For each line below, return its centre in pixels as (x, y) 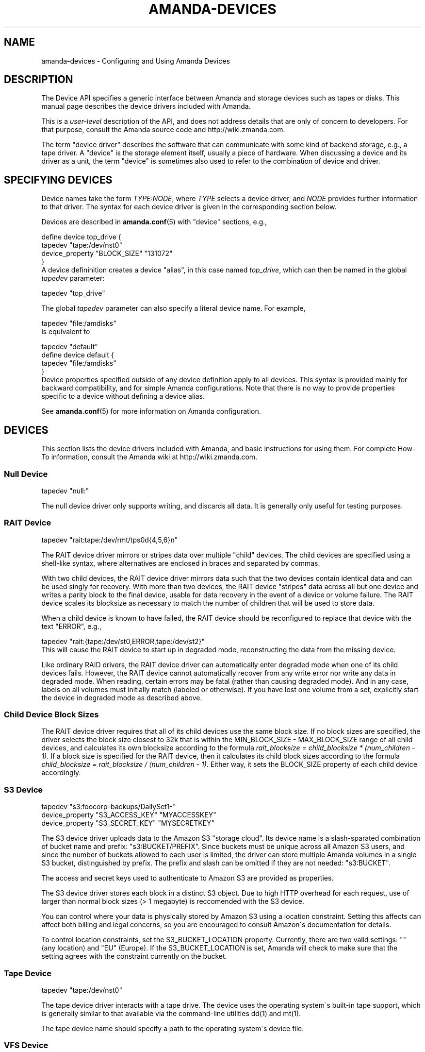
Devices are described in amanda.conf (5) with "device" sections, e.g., (154, 222)
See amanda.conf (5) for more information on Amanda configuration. (151, 411)
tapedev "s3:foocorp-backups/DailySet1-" (109, 807)
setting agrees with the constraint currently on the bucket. (134, 956)
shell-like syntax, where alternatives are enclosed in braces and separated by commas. (181, 563)
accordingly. (61, 773)
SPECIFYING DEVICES (58, 180)
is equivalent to (66, 332)
